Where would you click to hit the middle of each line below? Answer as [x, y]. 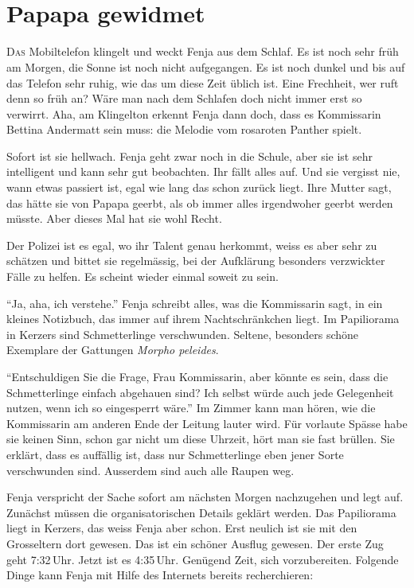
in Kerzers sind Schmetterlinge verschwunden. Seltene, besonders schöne [183, 334]
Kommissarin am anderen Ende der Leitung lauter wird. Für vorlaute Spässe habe [207, 423]
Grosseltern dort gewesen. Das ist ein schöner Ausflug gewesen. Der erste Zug [195, 543]
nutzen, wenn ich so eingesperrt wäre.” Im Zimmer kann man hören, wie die [191, 408]
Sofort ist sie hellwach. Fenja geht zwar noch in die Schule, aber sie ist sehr [189, 156]
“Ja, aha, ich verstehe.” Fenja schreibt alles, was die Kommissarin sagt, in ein [195, 303]
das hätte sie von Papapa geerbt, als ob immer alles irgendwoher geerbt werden [200, 202]
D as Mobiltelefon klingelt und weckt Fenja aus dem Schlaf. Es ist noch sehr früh [203, 51]
